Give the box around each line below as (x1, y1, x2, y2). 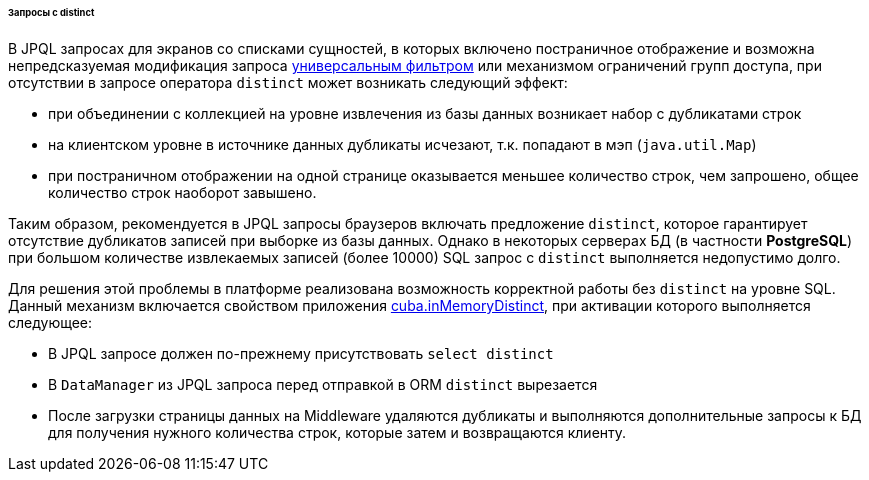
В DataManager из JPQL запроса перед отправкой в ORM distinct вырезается (48, 375, 598, 393)
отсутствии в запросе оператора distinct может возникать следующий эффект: (8, 73, 568, 91)
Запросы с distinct (8, 7, 95, 18)
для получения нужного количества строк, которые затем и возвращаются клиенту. (48, 423, 627, 441)
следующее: (8, 313, 93, 331)
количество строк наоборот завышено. (48, 183, 317, 201)
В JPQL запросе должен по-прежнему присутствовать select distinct (48, 344, 554, 362)
